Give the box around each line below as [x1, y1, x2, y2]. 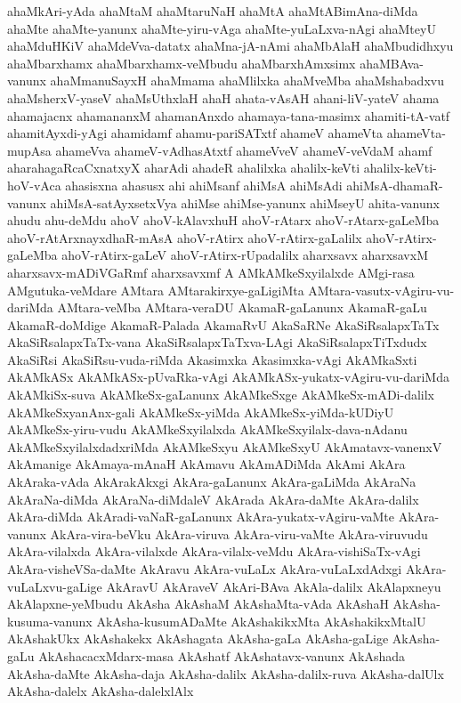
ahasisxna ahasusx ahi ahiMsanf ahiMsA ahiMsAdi [65, 175, 343, 194]
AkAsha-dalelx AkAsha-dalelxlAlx [7, 682, 194, 700]
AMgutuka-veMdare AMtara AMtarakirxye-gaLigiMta [7, 280, 304, 299]
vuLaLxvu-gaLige [7, 577, 102, 595]
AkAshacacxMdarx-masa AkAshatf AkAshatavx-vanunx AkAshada [38, 646, 406, 665]
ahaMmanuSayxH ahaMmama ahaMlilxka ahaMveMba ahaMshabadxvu [50, 71, 444, 90]
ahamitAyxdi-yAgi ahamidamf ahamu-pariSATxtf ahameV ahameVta [7, 124, 384, 142]
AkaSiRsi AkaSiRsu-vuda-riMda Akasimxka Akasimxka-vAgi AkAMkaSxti [7, 350, 417, 368]
